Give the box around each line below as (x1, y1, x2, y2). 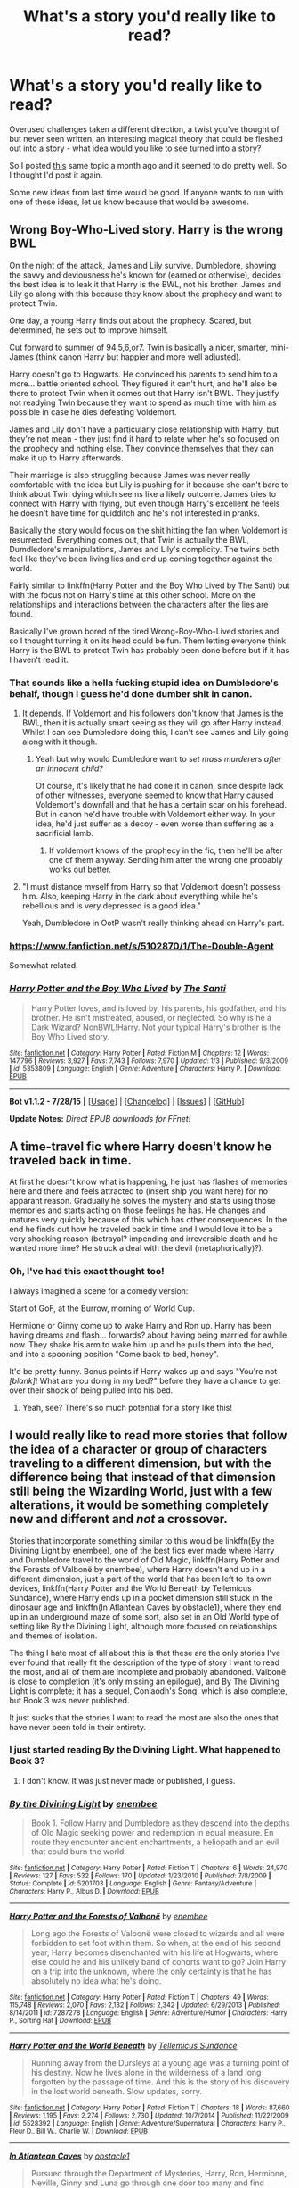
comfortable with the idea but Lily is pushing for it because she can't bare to (9, 479, 289, 490)
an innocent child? (35, 763, 104, 774)
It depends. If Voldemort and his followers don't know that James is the (21, 708, 284, 719)
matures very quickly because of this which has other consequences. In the (9, 1214, 287, 1225)
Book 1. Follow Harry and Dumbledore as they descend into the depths (30, 1818, 290, 1828)
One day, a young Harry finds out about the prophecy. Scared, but (9, 315, 252, 326)
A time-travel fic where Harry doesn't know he (9, 1140, 272, 1155)
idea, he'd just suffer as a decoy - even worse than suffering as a (35, 818, 274, 829)
